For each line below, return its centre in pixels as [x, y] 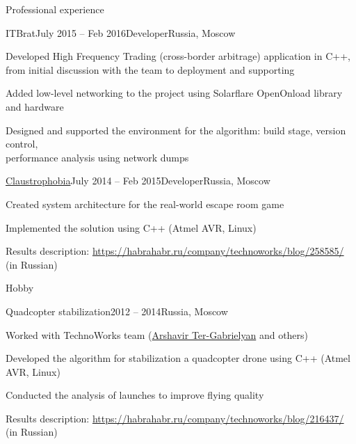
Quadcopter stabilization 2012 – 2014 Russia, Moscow [117, 311]
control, [22, 144]
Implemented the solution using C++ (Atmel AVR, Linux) [131, 227]
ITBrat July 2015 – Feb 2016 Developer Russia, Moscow [121, 32]
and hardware [35, 106]
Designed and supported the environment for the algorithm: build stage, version [176, 130]
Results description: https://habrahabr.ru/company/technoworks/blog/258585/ [175, 251]
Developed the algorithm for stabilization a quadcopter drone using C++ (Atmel [178, 358]
